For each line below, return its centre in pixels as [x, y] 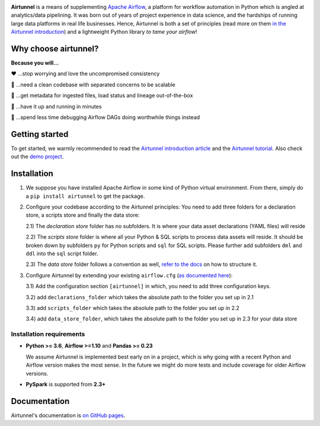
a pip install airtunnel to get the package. [85, 196]
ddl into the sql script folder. [62, 253]
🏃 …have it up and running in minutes [56, 106]
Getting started [40, 134]
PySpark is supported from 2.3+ [66, 385]
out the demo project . [37, 156]
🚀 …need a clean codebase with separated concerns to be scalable [93, 84]
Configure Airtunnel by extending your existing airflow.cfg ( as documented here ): [129, 275]
